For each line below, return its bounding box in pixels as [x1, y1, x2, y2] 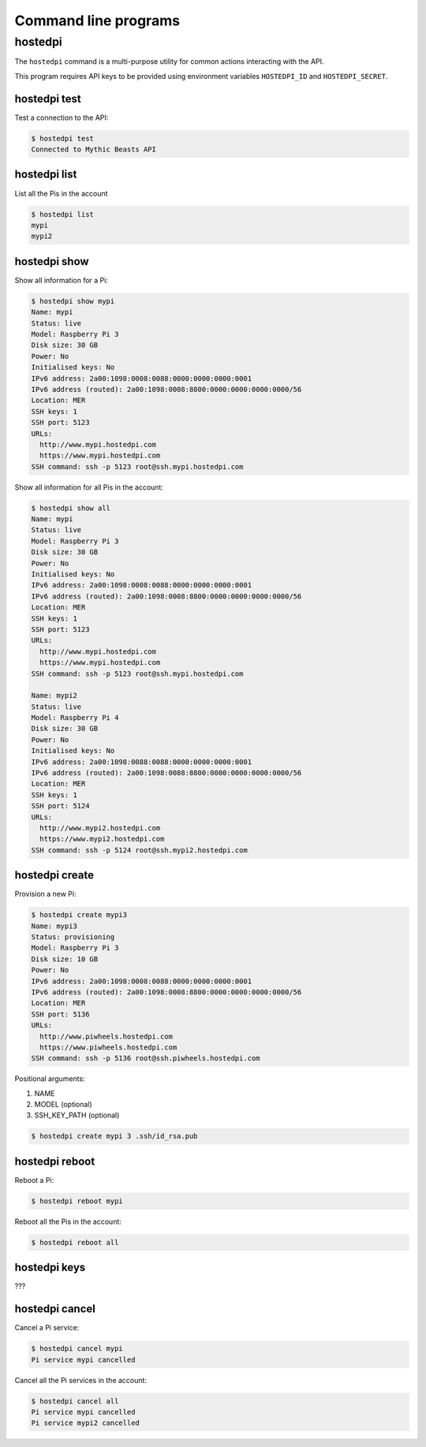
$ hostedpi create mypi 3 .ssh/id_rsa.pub [31, 1132, 198, 1141]
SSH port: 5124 [31, 801, 90, 811]
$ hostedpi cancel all [31, 1397, 119, 1405]
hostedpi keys [14, 1261, 86, 1274]
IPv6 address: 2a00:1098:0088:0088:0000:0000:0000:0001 [31, 757, 252, 766]
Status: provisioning [31, 933, 115, 942]
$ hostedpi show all [31, 503, 110, 513]
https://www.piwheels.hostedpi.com [39, 1042, 177, 1052]
